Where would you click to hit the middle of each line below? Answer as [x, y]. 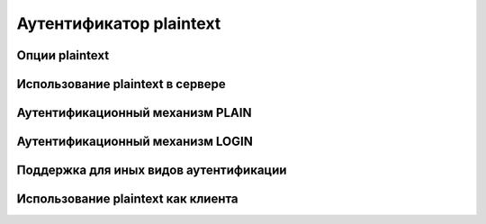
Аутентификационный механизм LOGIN [135, 142]
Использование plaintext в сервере [121, 84]
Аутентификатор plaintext [119, 23]
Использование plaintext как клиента [127, 199]
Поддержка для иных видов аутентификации [152, 170]
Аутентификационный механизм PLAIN [134, 113]
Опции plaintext [63, 55]
